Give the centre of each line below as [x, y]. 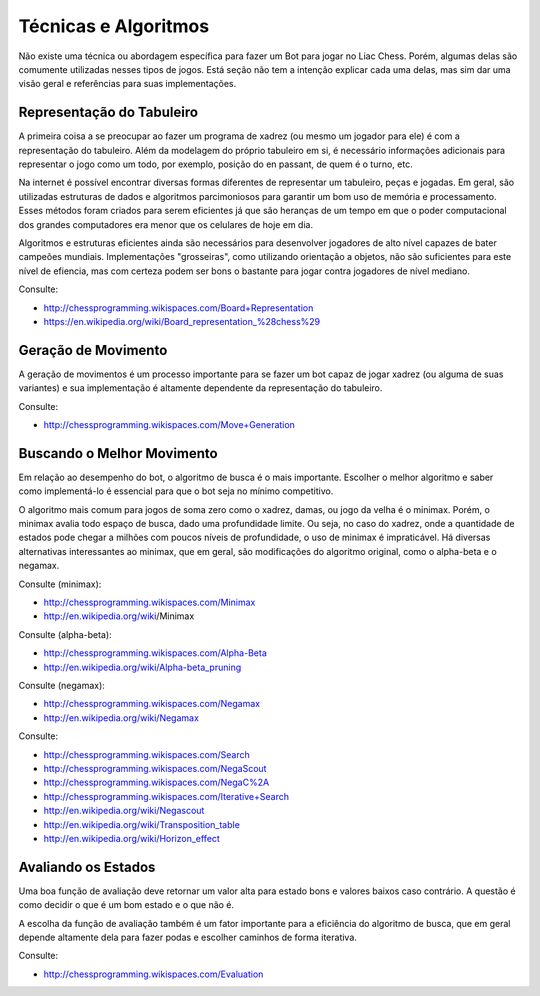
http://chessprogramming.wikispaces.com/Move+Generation [169, 424]
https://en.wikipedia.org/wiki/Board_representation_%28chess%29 [182, 321]
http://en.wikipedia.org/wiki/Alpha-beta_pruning [142, 667]
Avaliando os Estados [87, 866]
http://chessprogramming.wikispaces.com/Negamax [151, 704]
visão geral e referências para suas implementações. [127, 84]
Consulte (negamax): [61, 685]
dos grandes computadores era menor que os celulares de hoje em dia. [166, 224]
